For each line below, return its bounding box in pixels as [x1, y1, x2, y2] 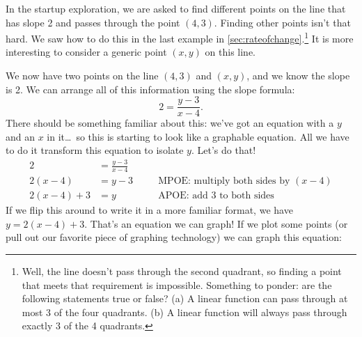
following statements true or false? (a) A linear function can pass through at [22, 291, 348, 306]
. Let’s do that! [191, 143, 256, 157]
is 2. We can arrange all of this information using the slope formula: [6, 81, 295, 96]
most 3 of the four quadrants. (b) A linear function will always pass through [22, 304, 347, 319]
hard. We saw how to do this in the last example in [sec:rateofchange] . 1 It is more [6, 29, 354, 45]
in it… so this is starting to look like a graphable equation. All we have [47, 129, 349, 143]
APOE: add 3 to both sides [158, 191, 274, 201]
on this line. [205, 45, 256, 59]
